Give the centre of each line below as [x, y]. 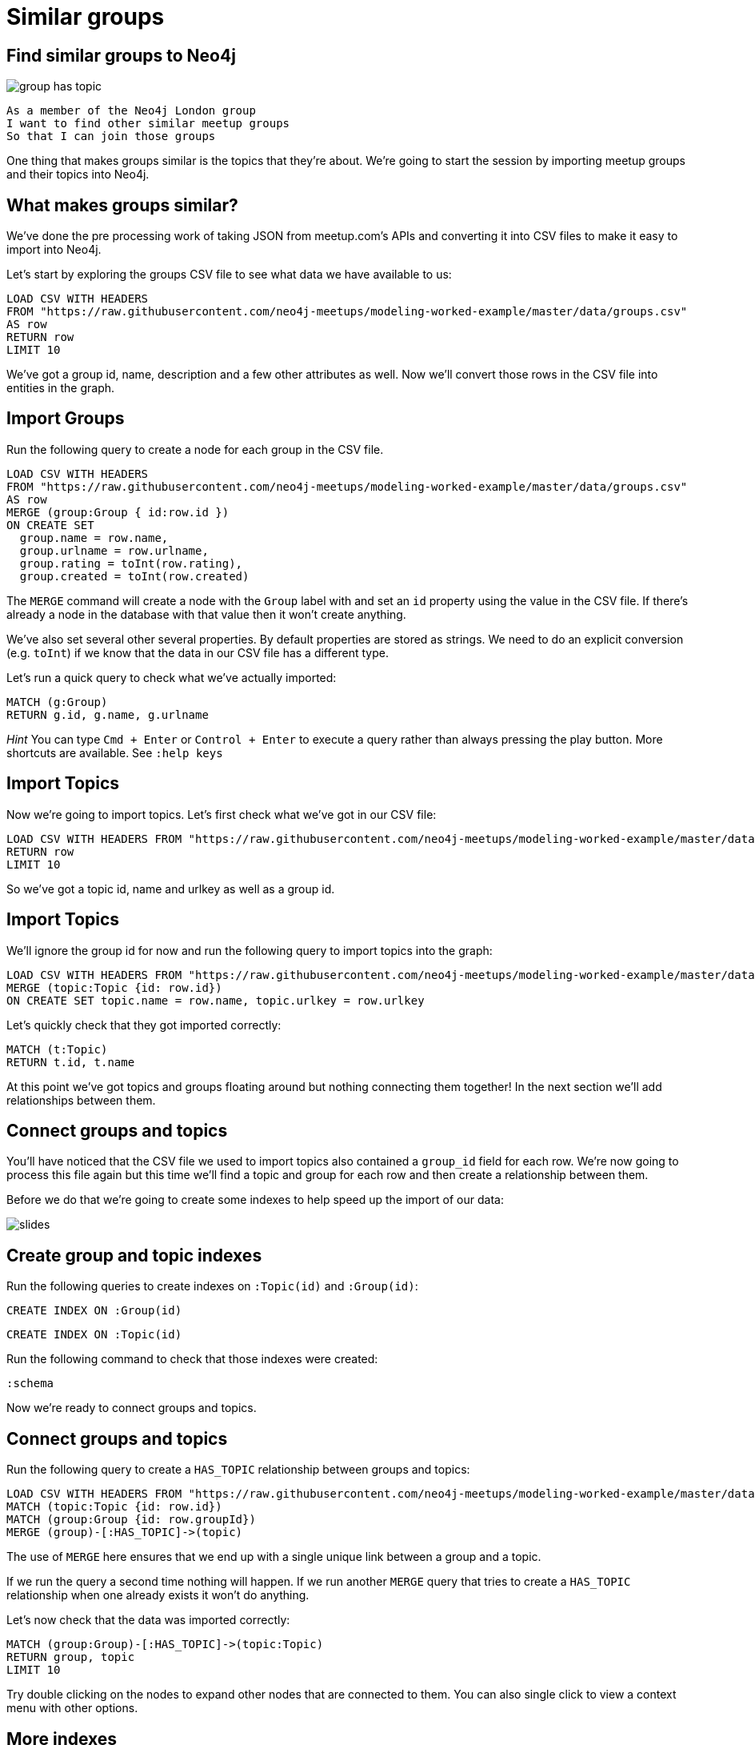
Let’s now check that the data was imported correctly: [148, 1620]
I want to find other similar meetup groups [148, 124]
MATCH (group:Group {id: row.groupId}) [131, 1520]
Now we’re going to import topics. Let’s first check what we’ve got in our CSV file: [222, 814]
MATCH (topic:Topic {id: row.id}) [114, 1507]
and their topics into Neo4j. [78, 174]
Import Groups [66, 419]
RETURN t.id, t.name [71, 1062]
